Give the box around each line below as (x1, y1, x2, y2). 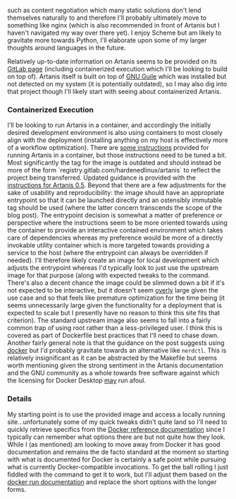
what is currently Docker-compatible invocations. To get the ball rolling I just (7, 462, 229, 471)
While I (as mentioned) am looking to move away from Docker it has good (7, 440, 221, 448)
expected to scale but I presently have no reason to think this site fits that (7, 309, 221, 317)
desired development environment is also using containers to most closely (7, 129, 223, 137)
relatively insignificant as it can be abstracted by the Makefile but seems (7, 353, 218, 363)
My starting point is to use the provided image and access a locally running (7, 410, 225, 418)
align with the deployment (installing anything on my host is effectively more (7, 136, 228, 144)
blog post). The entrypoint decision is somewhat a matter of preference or (7, 211, 223, 220)
